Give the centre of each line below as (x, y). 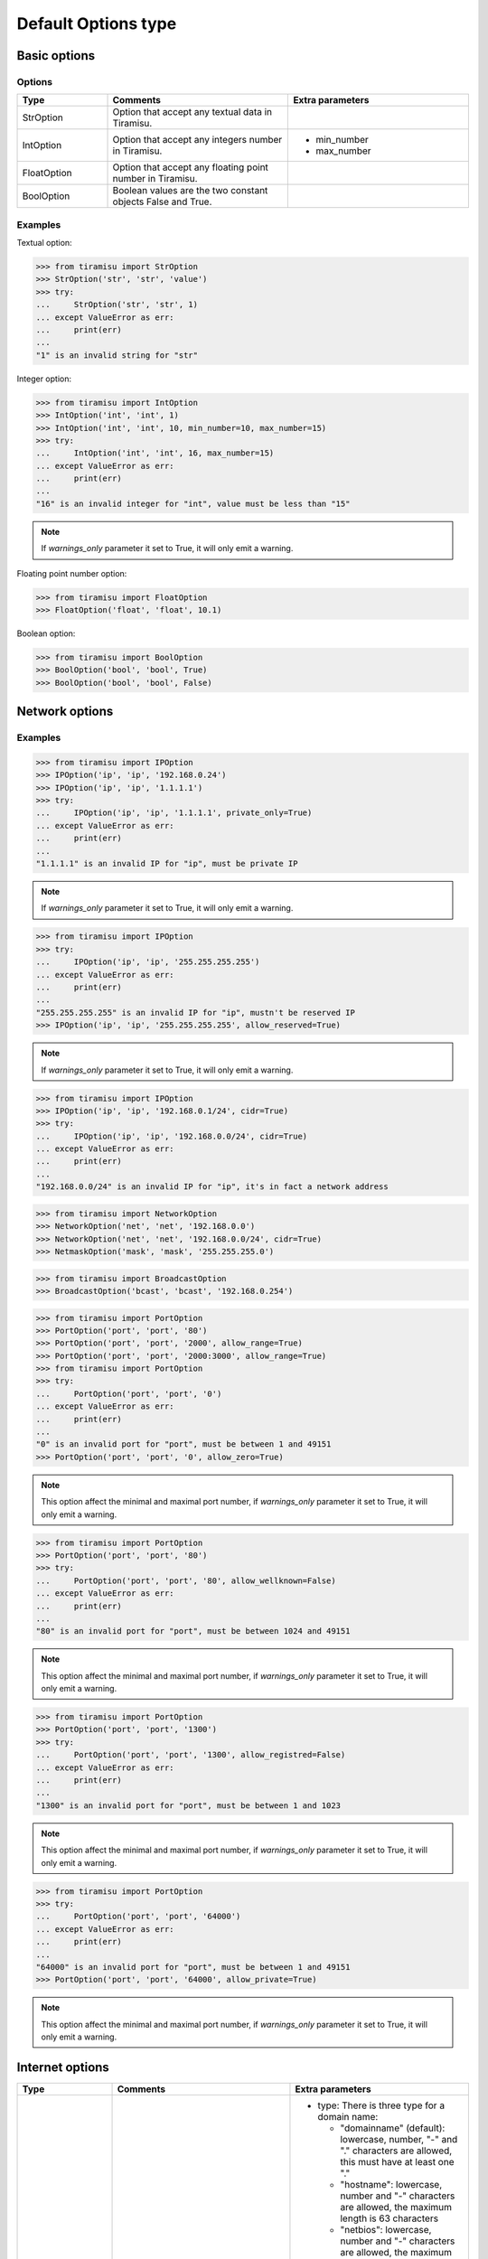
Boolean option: (46, 633)
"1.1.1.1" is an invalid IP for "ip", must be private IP (167, 864)
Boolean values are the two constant (190, 191)
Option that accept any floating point (190, 167)
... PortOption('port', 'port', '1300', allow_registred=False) (191, 1755)
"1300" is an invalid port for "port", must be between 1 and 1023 (188, 1805)
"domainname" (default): (393, 2128)
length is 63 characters (389, 2218)
